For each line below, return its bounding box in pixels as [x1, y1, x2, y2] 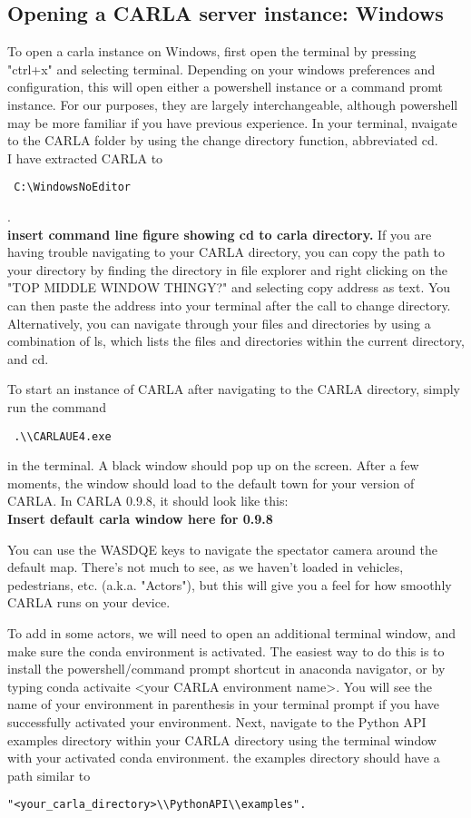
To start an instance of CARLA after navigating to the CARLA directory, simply [7, 379, 460, 399]
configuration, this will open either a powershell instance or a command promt [7, 77, 443, 96]
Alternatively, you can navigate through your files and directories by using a [7, 313, 431, 332]
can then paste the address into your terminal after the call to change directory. [7, 295, 451, 314]
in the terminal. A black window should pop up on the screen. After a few [7, 456, 419, 475]
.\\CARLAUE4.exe [14, 429, 112, 443]
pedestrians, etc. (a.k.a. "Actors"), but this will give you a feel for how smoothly [7, 575, 452, 594]
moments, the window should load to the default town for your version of [7, 473, 415, 492]
